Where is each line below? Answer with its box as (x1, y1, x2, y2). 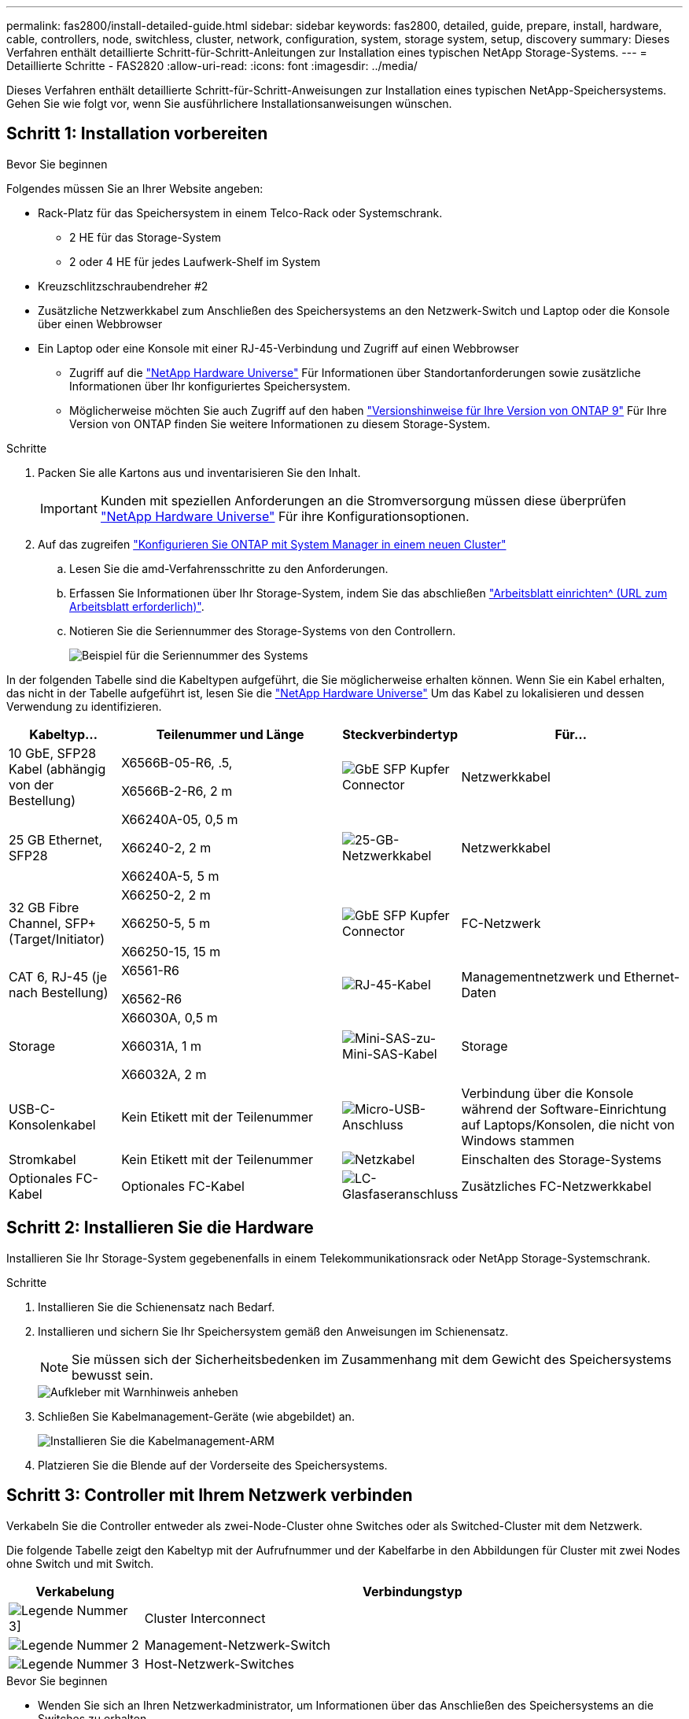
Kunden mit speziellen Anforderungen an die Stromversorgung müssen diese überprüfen (100, 492, 626, 508)
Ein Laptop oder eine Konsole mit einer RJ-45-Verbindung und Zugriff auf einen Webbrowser (38, 341, 519, 355)
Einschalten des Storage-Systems (461, 1151, 661, 1167)
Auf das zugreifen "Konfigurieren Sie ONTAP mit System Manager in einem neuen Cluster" (38, 537, 507, 551)
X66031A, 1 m (121, 1037, 202, 1054)
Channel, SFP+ (9, 915, 97, 931)
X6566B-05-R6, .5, (121, 754, 233, 771)
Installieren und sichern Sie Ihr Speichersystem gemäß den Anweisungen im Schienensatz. (38, 1324, 509, 1338)
